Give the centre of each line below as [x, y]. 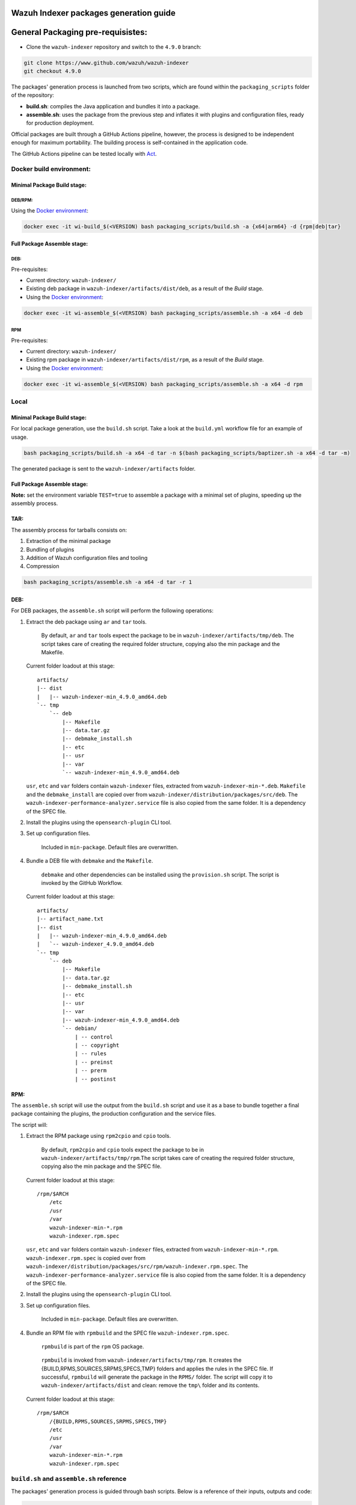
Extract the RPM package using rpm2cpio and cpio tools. [99, 1136]
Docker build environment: [51, 169]
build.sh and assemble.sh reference [69, 1479]
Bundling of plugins [50, 549]
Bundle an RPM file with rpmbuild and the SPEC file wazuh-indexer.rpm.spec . [128, 1333]
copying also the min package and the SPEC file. [101, 1166]
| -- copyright [97, 1045]
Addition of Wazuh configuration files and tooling [87, 558]
